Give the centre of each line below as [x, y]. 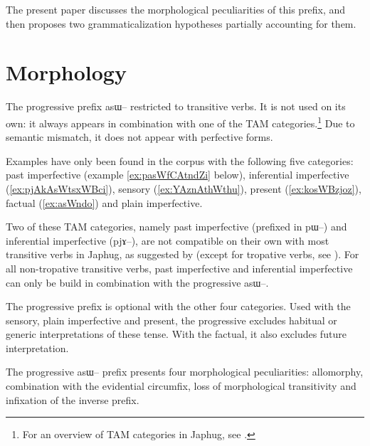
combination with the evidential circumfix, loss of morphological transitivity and [181, 386]
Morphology [66, 72]
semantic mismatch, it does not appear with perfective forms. [139, 137]
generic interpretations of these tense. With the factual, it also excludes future [176, 334]
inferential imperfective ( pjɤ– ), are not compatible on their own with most [168, 240]
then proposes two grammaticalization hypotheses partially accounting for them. [181, 23]
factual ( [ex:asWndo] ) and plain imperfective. [104, 202]
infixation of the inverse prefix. [73, 399]
